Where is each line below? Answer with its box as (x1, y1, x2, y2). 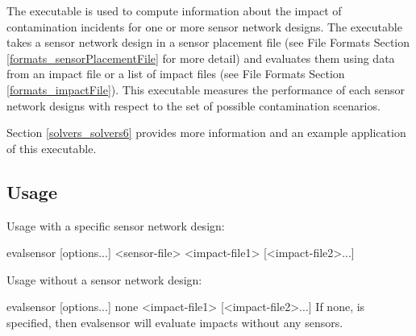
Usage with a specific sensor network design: (6, 217, 225, 234)
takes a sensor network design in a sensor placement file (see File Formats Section (6, 34, 410, 51)
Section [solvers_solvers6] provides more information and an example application (6, 124, 406, 141)
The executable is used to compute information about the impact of (6, 2, 342, 19)
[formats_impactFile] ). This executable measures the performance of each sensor (6, 81, 405, 97)
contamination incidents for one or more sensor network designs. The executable (6, 18, 402, 35)
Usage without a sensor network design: (6, 271, 202, 288)
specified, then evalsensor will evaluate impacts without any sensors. (6, 313, 343, 330)
